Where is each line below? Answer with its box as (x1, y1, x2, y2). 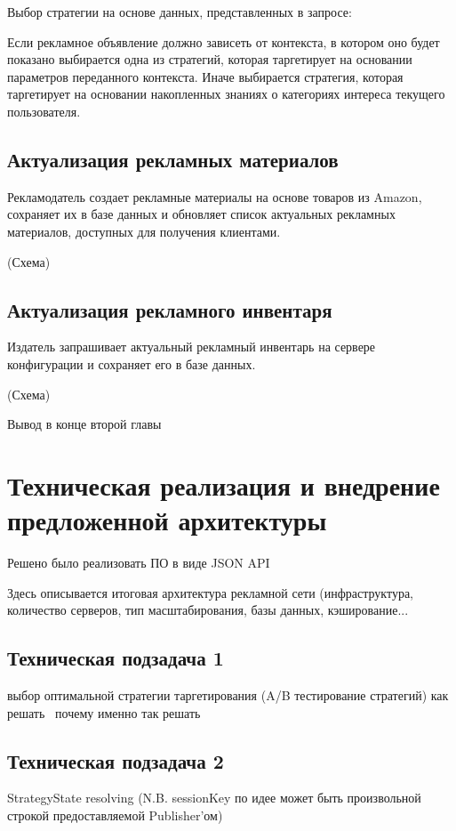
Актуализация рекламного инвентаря (7, 295, 332, 323)
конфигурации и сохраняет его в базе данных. (7, 354, 256, 373)
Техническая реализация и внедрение (7, 466, 440, 503)
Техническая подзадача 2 (7, 746, 224, 774)
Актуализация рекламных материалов (7, 145, 339, 173)
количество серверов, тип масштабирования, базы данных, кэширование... (7, 601, 409, 619)
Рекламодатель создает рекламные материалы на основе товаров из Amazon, (7, 187, 422, 206)
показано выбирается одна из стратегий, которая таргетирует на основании (7, 50, 412, 69)
